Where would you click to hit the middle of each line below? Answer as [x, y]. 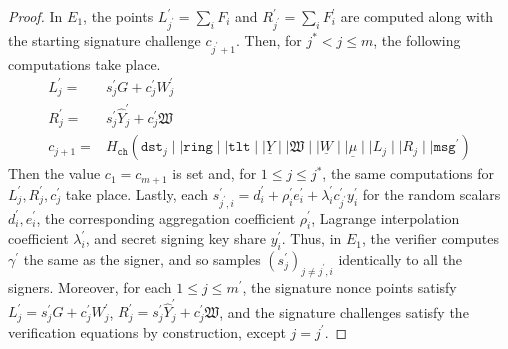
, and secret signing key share [176, 238]
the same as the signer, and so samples [142, 259]
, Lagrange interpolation [385, 217]
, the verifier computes [431, 238]
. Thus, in [311, 238]
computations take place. [84, 63]
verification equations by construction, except [147, 331]
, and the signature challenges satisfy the [344, 311]
